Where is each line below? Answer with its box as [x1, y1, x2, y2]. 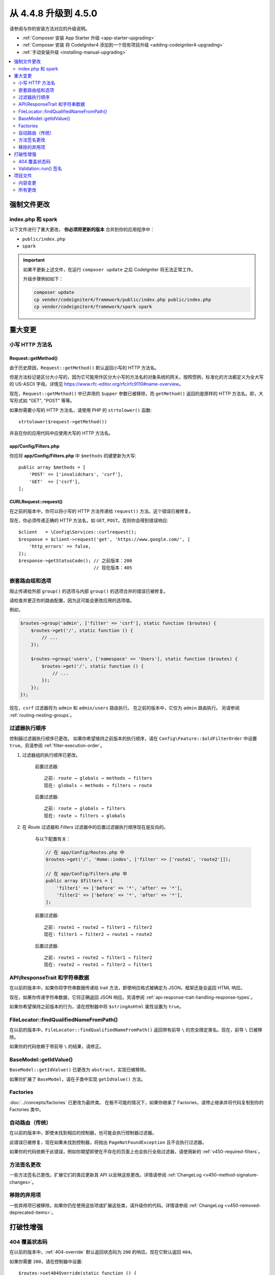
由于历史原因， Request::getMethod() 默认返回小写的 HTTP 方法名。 [9, 365, 159, 371]
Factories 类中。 [9, 1107, 44, 1113]
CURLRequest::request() [9, 499, 63, 505]
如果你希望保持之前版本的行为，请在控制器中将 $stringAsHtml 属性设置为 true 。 [9, 1004, 184, 1010]
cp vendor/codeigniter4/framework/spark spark [34, 304, 152, 310]
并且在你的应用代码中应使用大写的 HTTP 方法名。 [9, 430, 114, 436]
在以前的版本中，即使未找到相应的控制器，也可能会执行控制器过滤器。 [9, 1130, 157, 1136]
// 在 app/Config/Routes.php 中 [45, 849, 125, 855]
